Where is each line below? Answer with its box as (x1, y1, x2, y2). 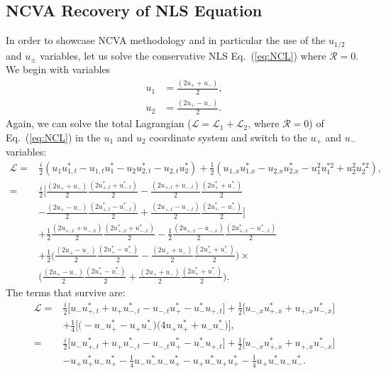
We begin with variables (6, 62, 111, 77)
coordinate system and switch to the (149, 129, 307, 144)
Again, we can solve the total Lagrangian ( (6, 116, 192, 131)
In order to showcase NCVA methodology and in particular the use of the (6, 33, 326, 48)
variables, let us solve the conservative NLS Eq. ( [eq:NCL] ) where (40, 48, 326, 63)
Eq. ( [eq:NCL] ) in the (6, 129, 101, 144)
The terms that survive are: (6, 284, 126, 299)
